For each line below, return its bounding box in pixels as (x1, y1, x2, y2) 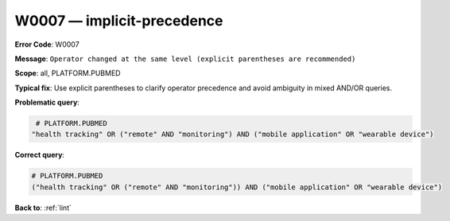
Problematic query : (14, 97, 80, 107)
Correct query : (14, 151, 65, 160)
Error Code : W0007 (14, 40, 80, 49)
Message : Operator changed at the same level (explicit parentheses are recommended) (14, 54, 356, 63)
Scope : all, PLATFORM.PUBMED (14, 68, 121, 78)
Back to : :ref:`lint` (14, 203, 72, 212)
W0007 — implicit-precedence (14, 12, 223, 29)
